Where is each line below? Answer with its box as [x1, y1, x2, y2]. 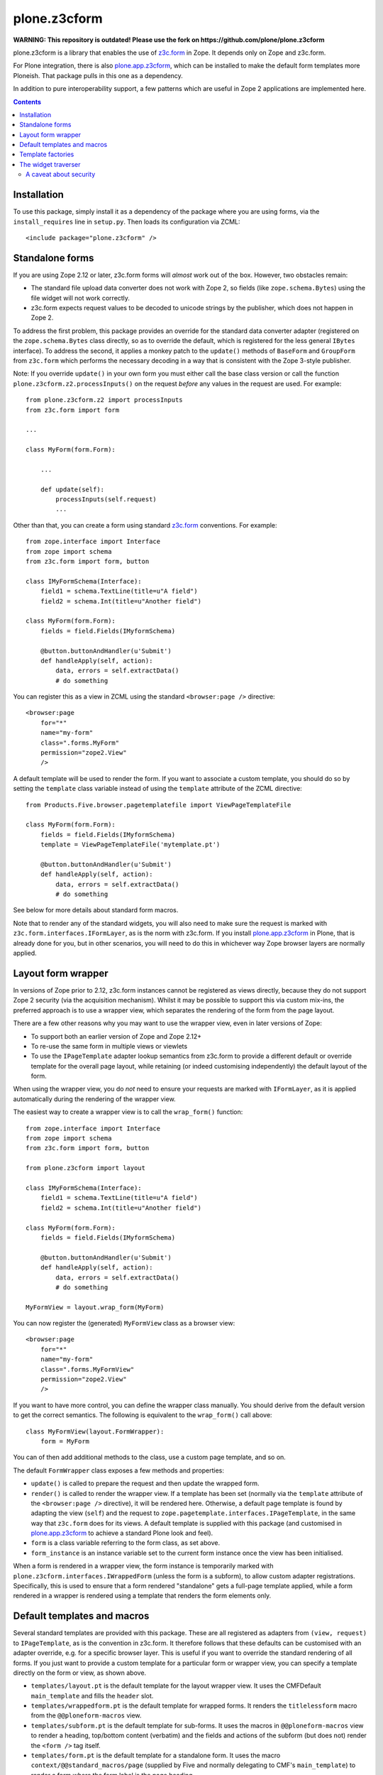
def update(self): [40, 485, 105, 493]
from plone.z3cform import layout [26, 1164, 145, 1172]
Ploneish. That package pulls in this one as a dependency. [13, 71, 184, 80]
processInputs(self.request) [55, 496, 157, 503]
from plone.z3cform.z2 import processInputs [26, 396, 184, 404]
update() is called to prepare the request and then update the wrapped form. [30, 1479, 260, 1487]
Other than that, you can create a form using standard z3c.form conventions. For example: [13, 520, 277, 529]
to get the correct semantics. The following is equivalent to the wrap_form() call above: [13, 1411, 272, 1419]
